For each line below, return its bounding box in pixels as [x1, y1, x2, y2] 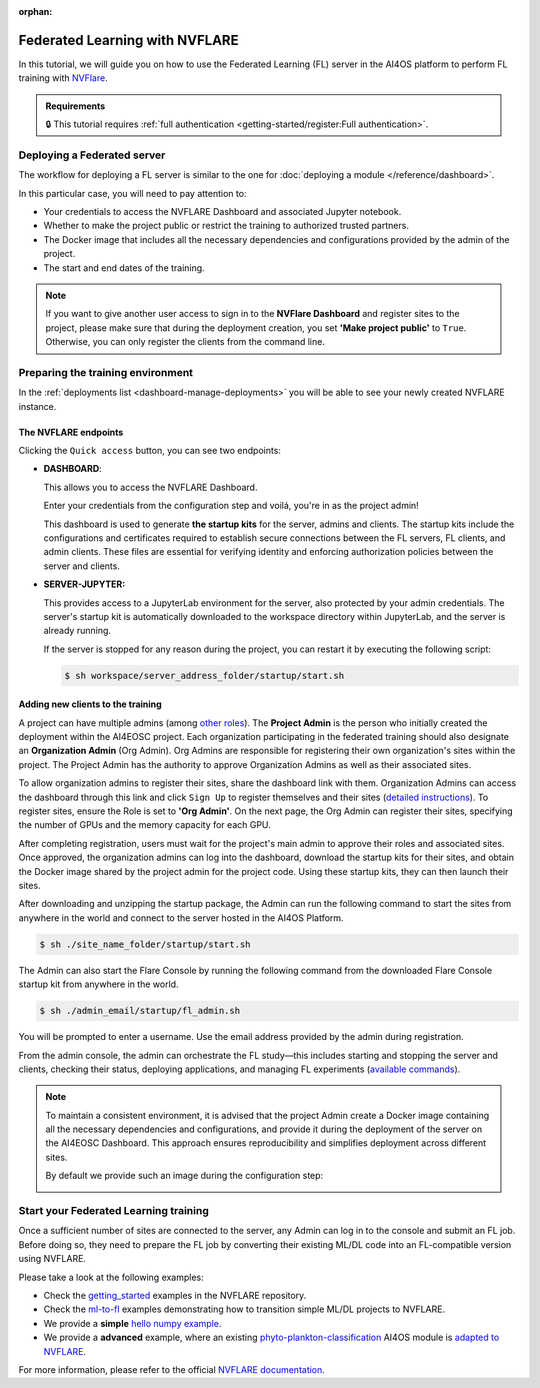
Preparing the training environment [18, 365, 194, 379]
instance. [18, 400, 57, 412]
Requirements [45, 100, 106, 112]
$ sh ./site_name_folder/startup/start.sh [39, 938, 251, 950]
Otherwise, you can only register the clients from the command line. [45, 336, 325, 348]
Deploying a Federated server [18, 148, 166, 162]
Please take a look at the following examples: [18, 1271, 204, 1283]
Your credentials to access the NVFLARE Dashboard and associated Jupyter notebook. [43, 206, 402, 217]
